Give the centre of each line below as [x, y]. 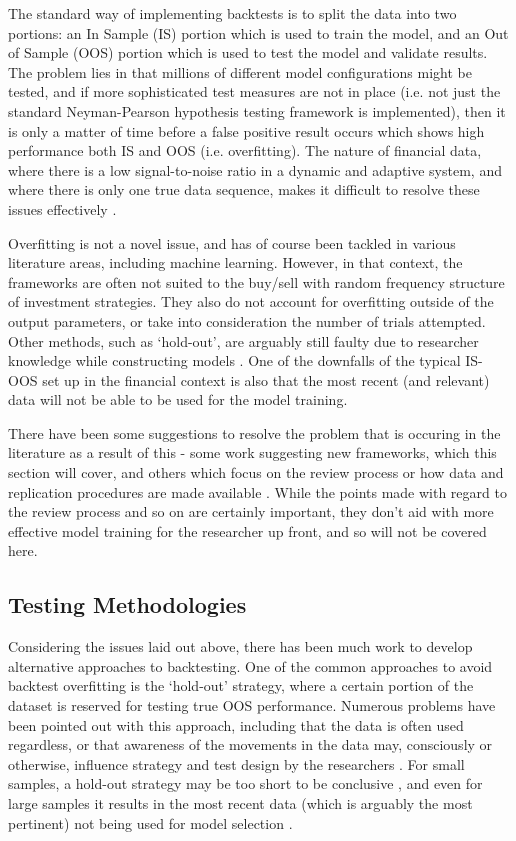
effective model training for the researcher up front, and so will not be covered [247, 530]
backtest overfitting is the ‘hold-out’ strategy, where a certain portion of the [241, 685]
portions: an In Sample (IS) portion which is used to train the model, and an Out [258, 32]
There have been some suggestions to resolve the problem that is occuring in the [254, 432]
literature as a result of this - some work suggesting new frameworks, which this [252, 452]
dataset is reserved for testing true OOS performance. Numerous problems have [252, 705]
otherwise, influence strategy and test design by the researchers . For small [236, 763]
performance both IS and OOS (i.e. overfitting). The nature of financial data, [245, 150]
